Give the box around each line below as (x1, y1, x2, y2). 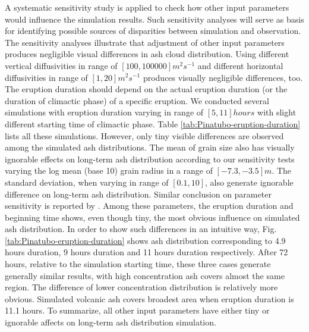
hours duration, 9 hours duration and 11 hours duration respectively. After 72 (5, 246, 288, 258)
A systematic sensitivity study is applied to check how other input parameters (5, 1, 289, 13)
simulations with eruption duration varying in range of (5, 106, 204, 118)
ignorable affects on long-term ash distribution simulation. (5, 316, 216, 328)
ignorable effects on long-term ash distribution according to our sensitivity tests (5, 152, 295, 165)
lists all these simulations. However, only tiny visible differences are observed (5, 129, 284, 142)
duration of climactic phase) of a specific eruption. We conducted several (5, 94, 269, 107)
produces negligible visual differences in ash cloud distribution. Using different (5, 48, 289, 60)
